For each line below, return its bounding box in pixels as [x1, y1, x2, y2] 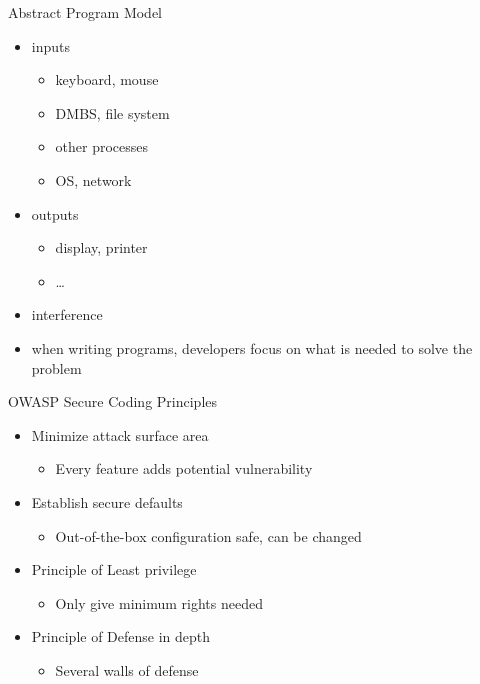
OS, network [55, 169, 132, 190]
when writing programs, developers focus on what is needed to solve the [31, 337, 473, 358]
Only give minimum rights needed [55, 592, 263, 613]
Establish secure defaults [31, 491, 183, 512]
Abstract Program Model [8, 2, 163, 22]
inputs [31, 35, 71, 56]
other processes [55, 136, 149, 157]
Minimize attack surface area [31, 424, 209, 445]
